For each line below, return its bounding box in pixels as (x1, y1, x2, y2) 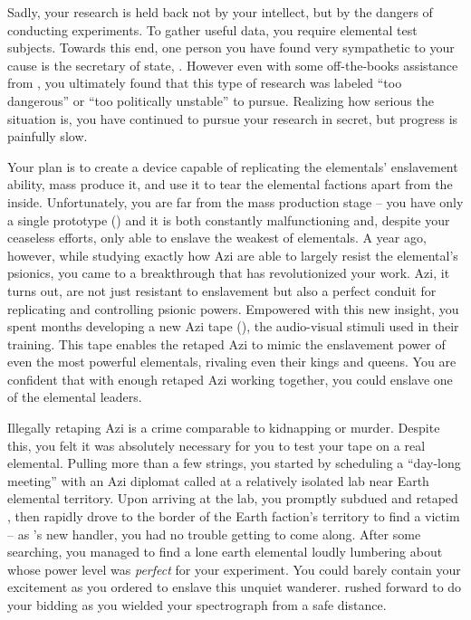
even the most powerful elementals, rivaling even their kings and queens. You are (7, 352, 457, 371)
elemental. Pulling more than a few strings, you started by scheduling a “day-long (7, 453, 461, 472)
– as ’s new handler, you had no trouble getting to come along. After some (7, 524, 421, 543)
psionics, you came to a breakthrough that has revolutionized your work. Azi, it (7, 263, 450, 282)
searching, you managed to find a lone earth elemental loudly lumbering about (7, 542, 443, 561)
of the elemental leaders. (7, 387, 142, 406)
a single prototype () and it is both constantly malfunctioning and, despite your (7, 210, 450, 229)
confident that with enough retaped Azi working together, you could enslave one (7, 369, 453, 388)
